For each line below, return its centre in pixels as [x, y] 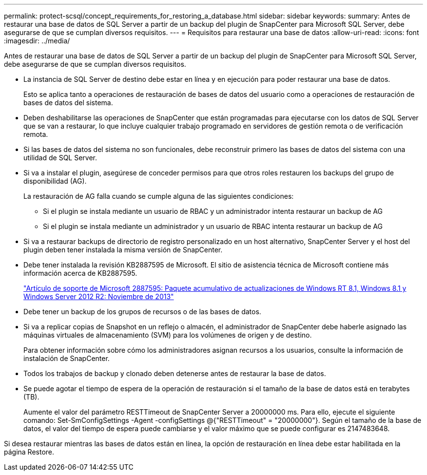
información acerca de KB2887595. [80, 273]
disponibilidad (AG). [55, 181]
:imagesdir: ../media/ [37, 41]
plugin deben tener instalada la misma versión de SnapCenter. [123, 250]
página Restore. [29, 452]
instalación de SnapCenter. [67, 358]
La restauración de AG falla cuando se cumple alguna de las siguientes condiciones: [159, 196]
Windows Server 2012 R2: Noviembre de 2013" [99, 296]
